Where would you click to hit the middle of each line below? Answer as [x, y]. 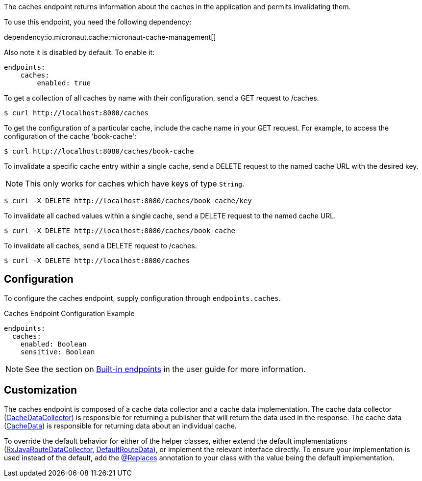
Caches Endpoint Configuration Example [69, 313]
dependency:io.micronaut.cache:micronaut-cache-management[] [110, 37]
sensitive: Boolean [58, 352]
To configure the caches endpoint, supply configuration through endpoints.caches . [142, 298]
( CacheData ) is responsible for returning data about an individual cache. [120, 426]
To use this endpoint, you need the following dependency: [98, 22]
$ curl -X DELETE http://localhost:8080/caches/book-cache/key [128, 201]
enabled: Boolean [53, 344]
